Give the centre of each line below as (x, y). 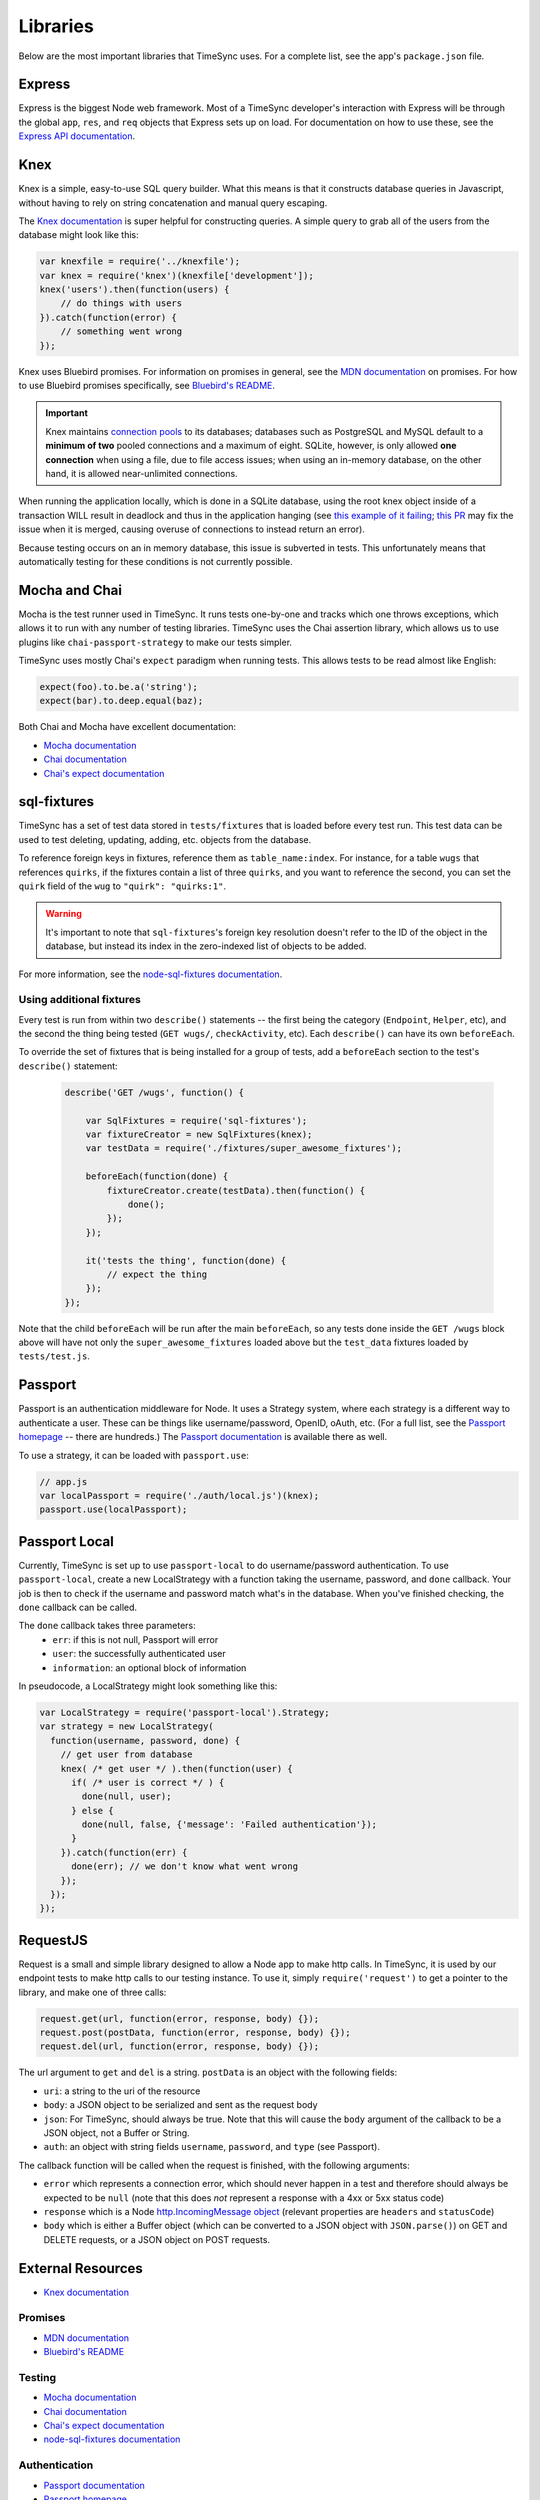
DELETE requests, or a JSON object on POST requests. (156, 2239)
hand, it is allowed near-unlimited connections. (142, 473)
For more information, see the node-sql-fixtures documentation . (150, 974)
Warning (63, 914)
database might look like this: (78, 235)
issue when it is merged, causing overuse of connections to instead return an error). (191, 529)
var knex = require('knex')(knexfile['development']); (176, 275)
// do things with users (121, 303)
